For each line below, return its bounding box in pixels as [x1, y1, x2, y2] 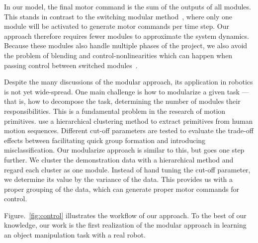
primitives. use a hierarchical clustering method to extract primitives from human [4, 115, 253, 126]
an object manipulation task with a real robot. [4, 230, 146, 240]
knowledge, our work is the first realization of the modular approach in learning [4, 220, 247, 230]
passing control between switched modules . [4, 60, 138, 70]
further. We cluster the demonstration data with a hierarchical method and [4, 154, 234, 164]
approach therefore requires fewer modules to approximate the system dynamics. [4, 30, 249, 41]
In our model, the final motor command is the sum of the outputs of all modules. [4, 1, 251, 11]
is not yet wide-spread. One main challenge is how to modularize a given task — [4, 86, 249, 96]
